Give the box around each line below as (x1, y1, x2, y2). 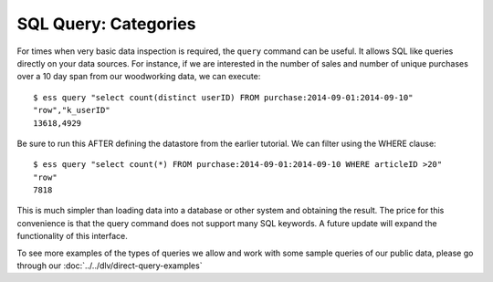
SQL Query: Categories (16, 14, 196, 34)
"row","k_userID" (33, 105, 110, 116)
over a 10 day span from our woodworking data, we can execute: (16, 71, 261, 82)
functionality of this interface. (16, 231, 128, 242)
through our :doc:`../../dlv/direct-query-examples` (16, 260, 203, 271)
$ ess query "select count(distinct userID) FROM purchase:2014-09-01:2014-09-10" (33, 92, 414, 102)
